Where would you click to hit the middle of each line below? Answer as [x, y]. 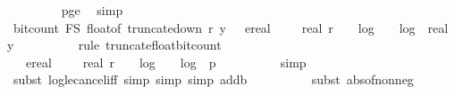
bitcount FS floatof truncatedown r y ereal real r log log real [231, 27]
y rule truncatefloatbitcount [114, 45]
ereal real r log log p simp [166, 62]
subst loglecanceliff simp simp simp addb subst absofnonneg [213, 79]
